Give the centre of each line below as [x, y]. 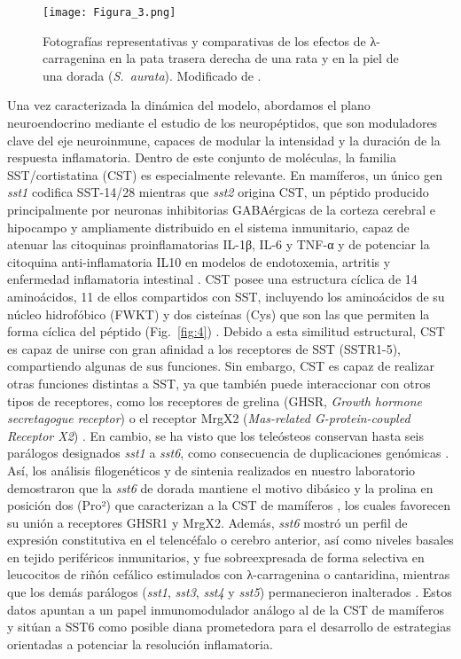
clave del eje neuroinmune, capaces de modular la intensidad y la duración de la [224, 140]
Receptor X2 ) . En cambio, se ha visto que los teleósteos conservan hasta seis [216, 435]
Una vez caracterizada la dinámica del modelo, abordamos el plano [189, 105]
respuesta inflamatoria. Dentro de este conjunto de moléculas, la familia [202, 157]
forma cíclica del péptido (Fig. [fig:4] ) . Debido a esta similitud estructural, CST [226, 331]
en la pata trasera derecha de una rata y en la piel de [254, 58]
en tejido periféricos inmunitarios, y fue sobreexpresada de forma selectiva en [216, 557]
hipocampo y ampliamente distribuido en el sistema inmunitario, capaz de [208, 227]
